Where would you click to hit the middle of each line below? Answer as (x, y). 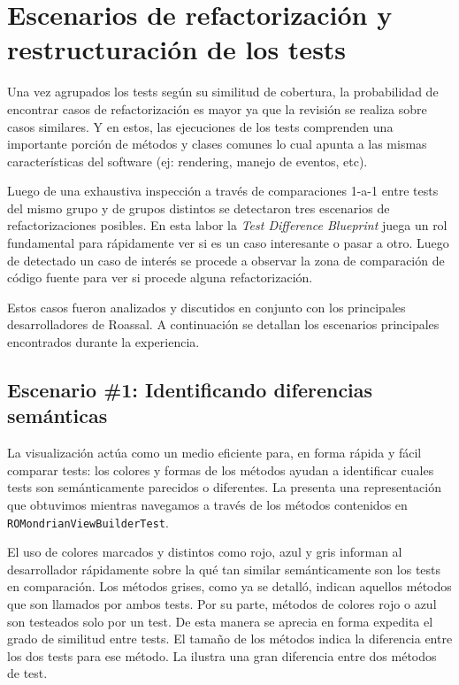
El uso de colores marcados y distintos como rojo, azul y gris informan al (205, 552)
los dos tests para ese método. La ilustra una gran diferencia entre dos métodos (222, 655)
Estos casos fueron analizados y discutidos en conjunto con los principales (207, 307)
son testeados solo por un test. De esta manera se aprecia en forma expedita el (220, 621)
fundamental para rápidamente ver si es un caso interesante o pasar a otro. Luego (228, 243)
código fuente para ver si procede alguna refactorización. (160, 277)
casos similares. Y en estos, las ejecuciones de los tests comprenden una (200, 126)
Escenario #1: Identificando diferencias (190, 390)
